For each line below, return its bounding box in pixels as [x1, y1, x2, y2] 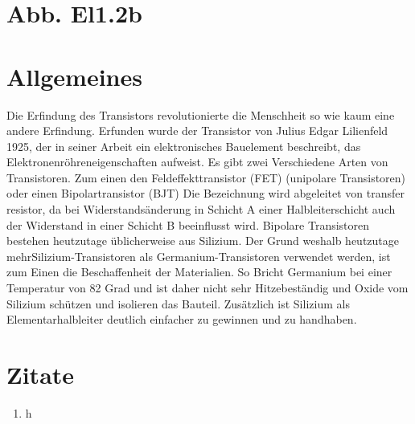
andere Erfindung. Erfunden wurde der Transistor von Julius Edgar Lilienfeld [6, 122, 388, 139]
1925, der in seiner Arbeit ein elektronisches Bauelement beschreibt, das [6, 137, 361, 154]
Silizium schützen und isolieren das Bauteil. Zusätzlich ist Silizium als [6, 295, 350, 312]
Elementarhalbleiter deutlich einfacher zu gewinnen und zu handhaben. [6, 311, 357, 328]
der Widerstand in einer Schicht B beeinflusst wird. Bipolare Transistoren [6, 216, 370, 233]
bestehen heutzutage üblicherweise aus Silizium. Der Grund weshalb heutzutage [6, 232, 399, 249]
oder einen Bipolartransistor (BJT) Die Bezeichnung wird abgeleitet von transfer [6, 185, 405, 202]
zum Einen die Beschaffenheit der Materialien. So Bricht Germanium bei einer [6, 263, 392, 280]
